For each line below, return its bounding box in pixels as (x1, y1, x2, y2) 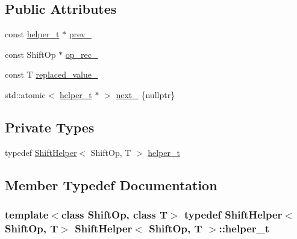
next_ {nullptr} (116, 88, 175, 101)
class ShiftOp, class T (61, 207, 167, 222)
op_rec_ (65, 48, 98, 60)
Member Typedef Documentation (5, 175, 217, 194)
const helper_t (5, 28, 60, 40)
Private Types (5, 117, 95, 136)
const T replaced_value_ (5, 68, 98, 81)
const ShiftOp (5, 48, 56, 60)
